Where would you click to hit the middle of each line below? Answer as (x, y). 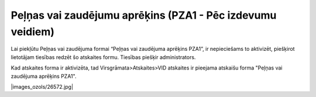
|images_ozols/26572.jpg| (42, 86)
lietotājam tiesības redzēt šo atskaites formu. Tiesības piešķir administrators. (103, 57)
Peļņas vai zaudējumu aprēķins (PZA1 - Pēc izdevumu (144, 15)
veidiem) (33, 32)
